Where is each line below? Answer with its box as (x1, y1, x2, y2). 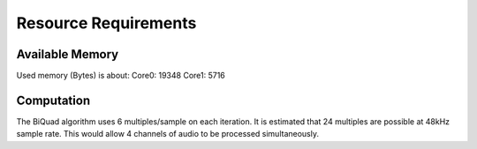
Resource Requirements (16, 13, 197, 33)
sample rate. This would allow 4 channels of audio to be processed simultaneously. (16, 129, 320, 139)
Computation (16, 93, 91, 108)
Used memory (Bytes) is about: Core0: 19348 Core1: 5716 (16, 71, 225, 81)
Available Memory (16, 47, 119, 62)
